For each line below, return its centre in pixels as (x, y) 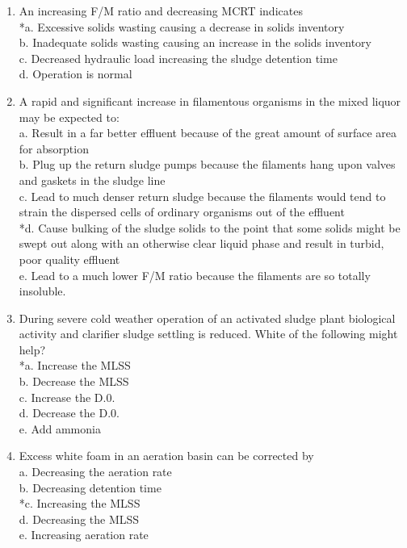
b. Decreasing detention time (90, 487)
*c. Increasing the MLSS (80, 503)
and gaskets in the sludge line (92, 180)
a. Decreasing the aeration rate (95, 472)
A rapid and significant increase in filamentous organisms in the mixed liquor (210, 100)
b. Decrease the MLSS (74, 381)
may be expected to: (69, 117)
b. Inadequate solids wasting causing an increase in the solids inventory (195, 42)
